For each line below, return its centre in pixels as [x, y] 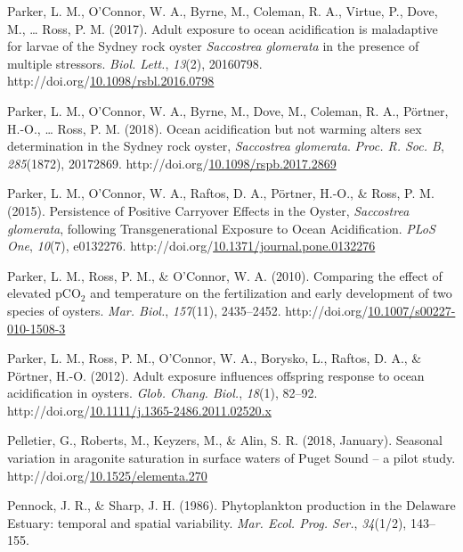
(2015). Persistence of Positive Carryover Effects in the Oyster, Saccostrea [208, 210]
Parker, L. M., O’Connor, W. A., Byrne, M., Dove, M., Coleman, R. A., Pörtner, [228, 110]
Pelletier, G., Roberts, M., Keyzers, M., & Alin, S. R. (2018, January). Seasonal [225, 440]
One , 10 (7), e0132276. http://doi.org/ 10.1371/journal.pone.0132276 [191, 246]
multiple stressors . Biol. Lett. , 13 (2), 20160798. [135, 63]
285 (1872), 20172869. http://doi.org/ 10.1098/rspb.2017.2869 [172, 163]
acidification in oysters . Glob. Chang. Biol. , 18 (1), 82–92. [162, 393]
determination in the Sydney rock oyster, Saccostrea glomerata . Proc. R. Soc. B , [226, 146]
